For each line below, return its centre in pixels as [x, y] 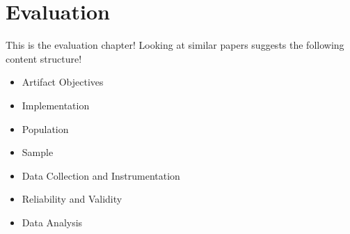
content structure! [44, 58]
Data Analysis [52, 222]
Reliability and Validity [72, 199]
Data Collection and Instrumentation [101, 175]
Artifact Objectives [63, 82]
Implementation [56, 105]
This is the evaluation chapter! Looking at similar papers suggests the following [175, 45]
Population [45, 128]
